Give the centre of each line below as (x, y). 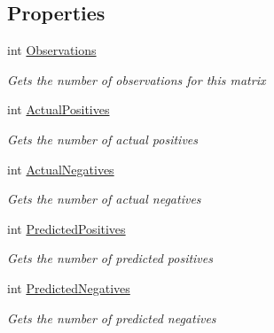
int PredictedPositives (67, 228)
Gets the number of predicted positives (110, 258)
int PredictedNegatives (69, 287)
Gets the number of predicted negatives (112, 318)
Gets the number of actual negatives (104, 199)
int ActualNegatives (61, 169)
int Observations (52, 50)
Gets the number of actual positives (102, 139)
